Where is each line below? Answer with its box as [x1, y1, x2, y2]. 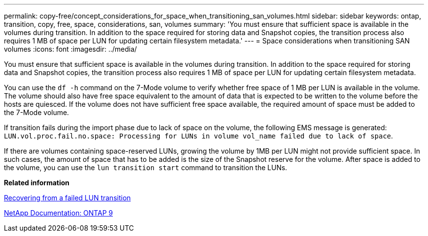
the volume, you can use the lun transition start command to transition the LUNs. [4, 163, 287, 172]
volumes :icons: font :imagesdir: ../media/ [4, 45, 137, 53]
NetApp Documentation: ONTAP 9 [4, 209, 113, 217]
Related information [4, 178, 70, 187]
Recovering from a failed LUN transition [4, 194, 131, 202]
